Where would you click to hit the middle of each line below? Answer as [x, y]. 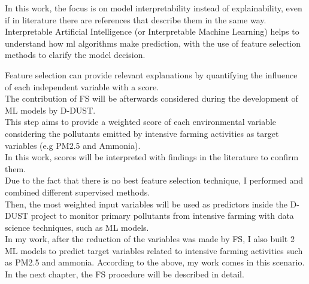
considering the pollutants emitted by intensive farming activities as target [142, 133]
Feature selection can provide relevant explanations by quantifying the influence [151, 74]
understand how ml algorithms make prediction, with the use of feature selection [153, 43]
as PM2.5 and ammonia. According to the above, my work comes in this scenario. [155, 262]
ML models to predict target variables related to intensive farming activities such [154, 250]
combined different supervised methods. [78, 192]
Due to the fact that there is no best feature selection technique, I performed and [154, 180]
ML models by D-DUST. [50, 110]
